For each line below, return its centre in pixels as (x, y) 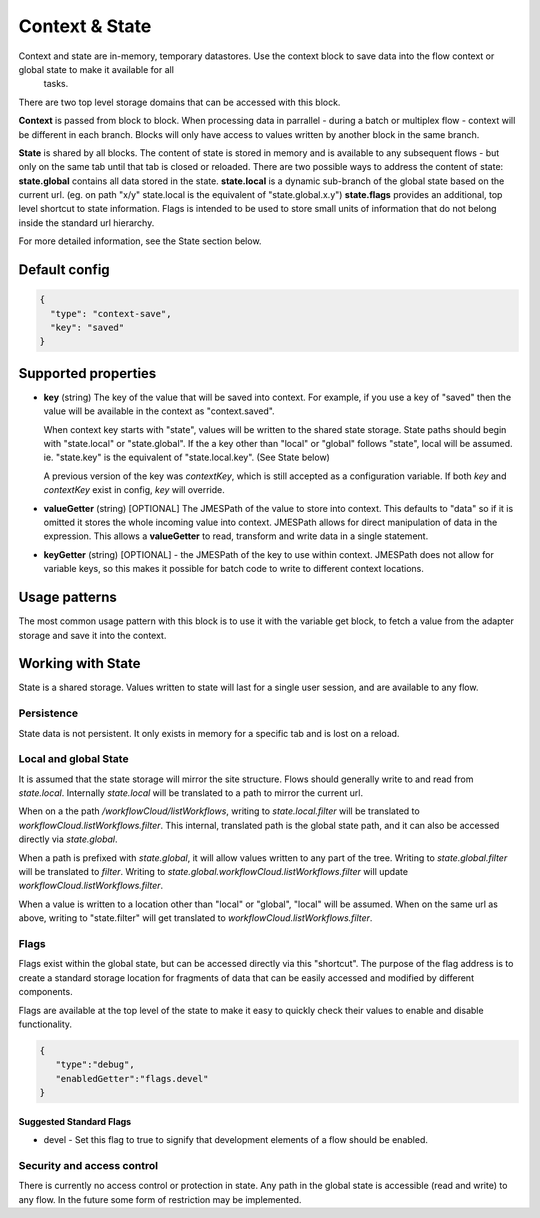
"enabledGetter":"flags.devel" (132, 1078)
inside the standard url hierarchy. (86, 222)
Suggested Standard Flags (75, 1121)
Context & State (85, 26)
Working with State (79, 663)
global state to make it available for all (96, 69)
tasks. (56, 84)
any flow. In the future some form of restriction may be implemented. (160, 1199)
